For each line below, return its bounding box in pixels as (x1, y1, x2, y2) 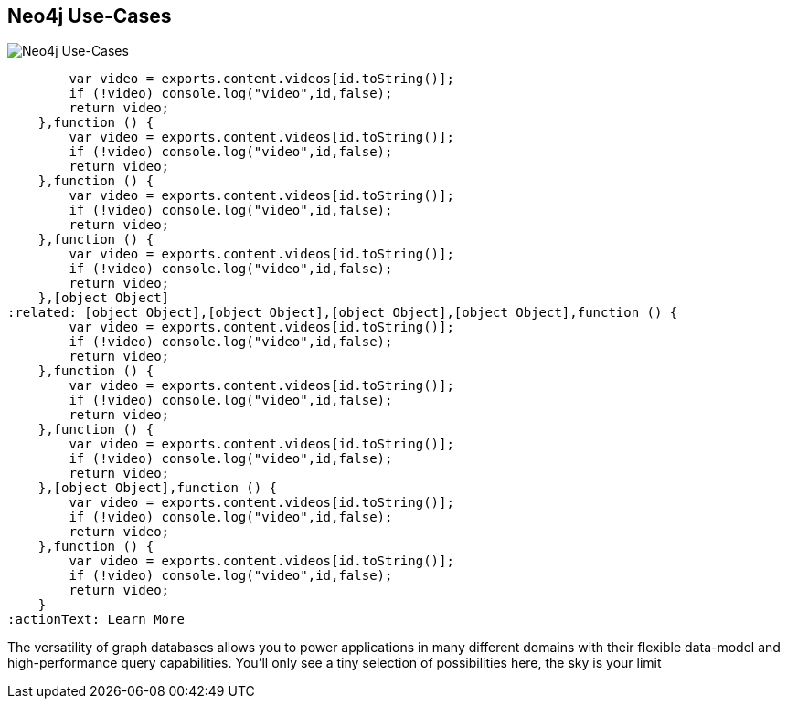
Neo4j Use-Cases (7, 5, 172, 27)
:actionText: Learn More (7, 612, 185, 627)
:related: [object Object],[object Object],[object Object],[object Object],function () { (7, 305, 678, 321)
